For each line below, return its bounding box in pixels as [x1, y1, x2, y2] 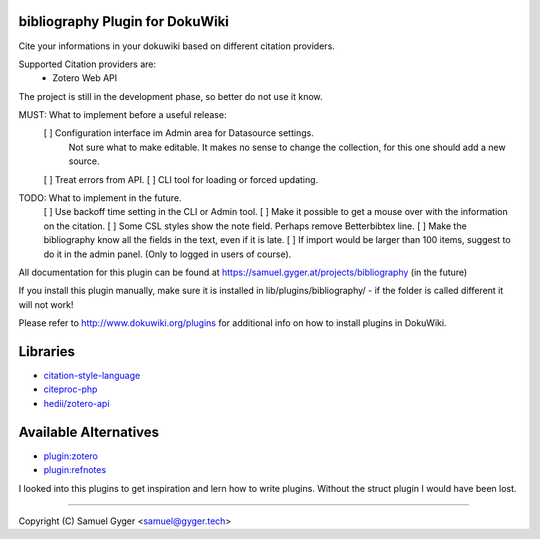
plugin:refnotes [43, 464, 107, 476]
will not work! [18, 298, 74, 310]
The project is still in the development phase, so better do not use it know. [18, 90, 324, 102]
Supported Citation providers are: [18, 58, 157, 70]
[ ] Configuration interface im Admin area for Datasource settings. [43, 127, 314, 139]
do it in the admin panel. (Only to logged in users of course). [43, 248, 292, 260]
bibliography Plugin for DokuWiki [18, 13, 230, 30]
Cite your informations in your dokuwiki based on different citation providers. [18, 40, 335, 52]
